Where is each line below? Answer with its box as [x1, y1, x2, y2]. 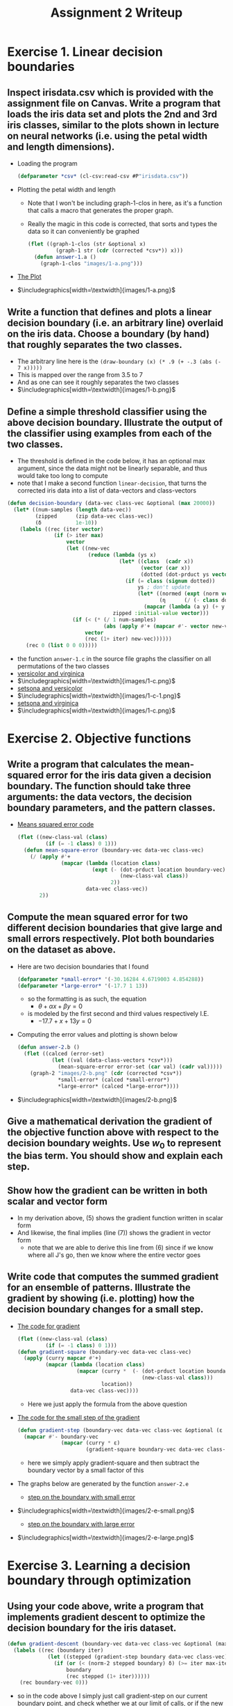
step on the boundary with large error [27, 1520, 135, 1529]
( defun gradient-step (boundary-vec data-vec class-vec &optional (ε [17, 1426, 223, 1434]
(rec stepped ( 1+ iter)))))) [66, 1673, 150, 1680]
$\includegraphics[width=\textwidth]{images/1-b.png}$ [17, 385, 176, 394]
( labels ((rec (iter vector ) [19, 525, 104, 533]
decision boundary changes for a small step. [7, 1303, 204, 1316]
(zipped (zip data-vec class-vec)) [35, 513, 154, 520]
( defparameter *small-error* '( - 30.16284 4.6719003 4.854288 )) [17, 975, 205, 982]
